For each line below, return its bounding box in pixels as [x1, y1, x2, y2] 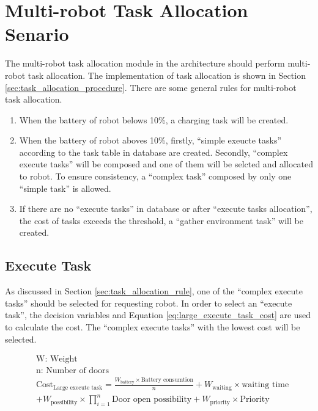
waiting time [242, 380, 289, 390]
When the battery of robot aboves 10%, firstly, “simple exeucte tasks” [19, 134, 282, 147]
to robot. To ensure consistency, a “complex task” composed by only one [19, 170, 292, 183]
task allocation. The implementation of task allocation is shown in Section [28, 68, 306, 81]
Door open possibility [111, 395, 192, 404]
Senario [5, 21, 69, 46]
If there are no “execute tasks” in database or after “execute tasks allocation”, [19, 202, 312, 215]
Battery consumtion [141, 377, 193, 384]
